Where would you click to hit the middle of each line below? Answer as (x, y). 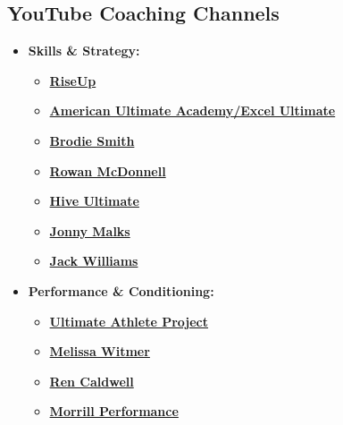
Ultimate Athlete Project (129, 321)
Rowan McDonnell (108, 170)
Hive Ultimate (94, 201)
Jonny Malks (90, 230)
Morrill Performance (114, 411)
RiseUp (73, 80)
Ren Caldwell (92, 381)
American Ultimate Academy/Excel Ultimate (192, 110)
